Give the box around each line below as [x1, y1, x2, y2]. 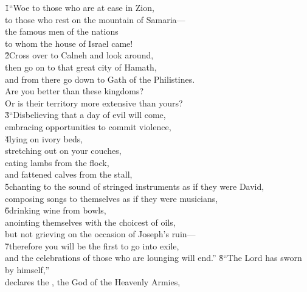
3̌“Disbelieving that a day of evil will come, [5, 108, 166, 121]
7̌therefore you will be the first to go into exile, [5, 239, 179, 252]
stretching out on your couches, [5, 144, 122, 157]
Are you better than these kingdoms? [5, 85, 144, 97]
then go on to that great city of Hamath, [5, 60, 157, 73]
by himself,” [5, 263, 50, 276]
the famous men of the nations [5, 25, 119, 38]
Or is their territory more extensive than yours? [5, 96, 183, 109]
